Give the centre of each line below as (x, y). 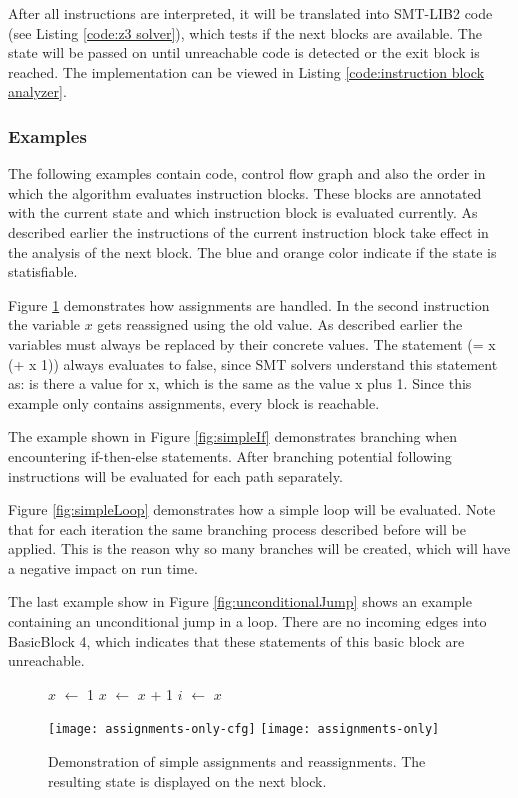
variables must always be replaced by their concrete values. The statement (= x (252, 343)
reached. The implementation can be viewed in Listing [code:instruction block (246, 71)
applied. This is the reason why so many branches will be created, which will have (259, 548)
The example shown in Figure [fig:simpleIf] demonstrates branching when (233, 436)
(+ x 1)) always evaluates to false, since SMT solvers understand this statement (253, 363)
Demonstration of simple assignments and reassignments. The (237, 761)
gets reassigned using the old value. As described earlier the (280, 324)
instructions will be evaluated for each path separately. (175, 475)
